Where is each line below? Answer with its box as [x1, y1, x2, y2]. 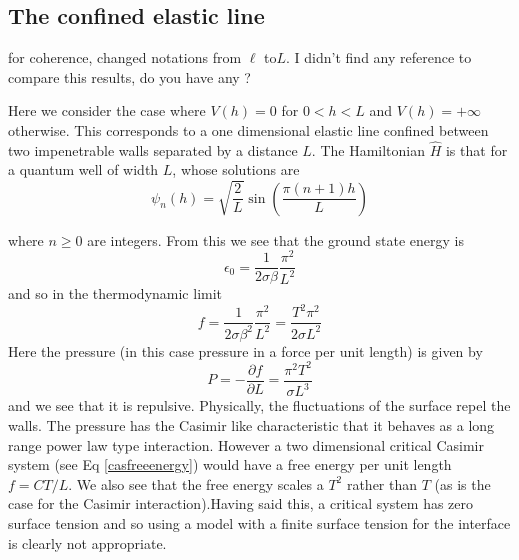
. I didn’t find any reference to [286, 47, 472, 68]
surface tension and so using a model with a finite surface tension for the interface [8, 512, 511, 533]
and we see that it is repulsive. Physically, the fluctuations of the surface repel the [8, 395, 511, 416]
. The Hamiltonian [311, 139, 426, 160]
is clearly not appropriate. [8, 532, 167, 553]
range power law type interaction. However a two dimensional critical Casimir [8, 434, 484, 455]
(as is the [434, 473, 491, 494]
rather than [346, 473, 418, 494]
